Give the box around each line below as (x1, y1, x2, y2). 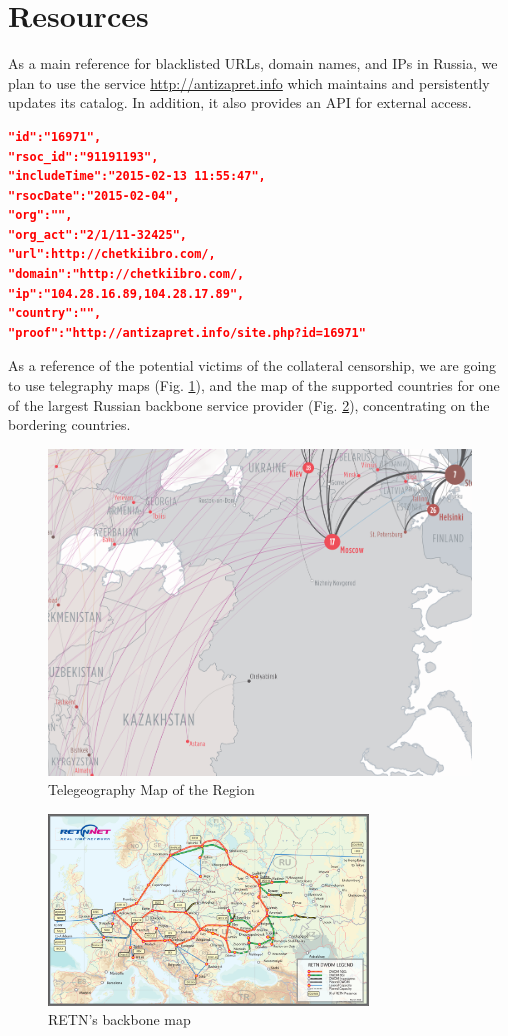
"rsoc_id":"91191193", (8, 149, 159, 164)
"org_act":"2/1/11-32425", (8, 227, 187, 242)
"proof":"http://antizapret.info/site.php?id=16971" (8, 325, 366, 340)
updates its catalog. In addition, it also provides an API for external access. (8, 92, 472, 113)
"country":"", (8, 306, 102, 321)
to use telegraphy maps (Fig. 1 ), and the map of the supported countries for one (8, 375, 500, 396)
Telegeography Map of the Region (48, 779, 255, 800)
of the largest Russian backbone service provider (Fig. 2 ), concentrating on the (8, 394, 490, 415)
